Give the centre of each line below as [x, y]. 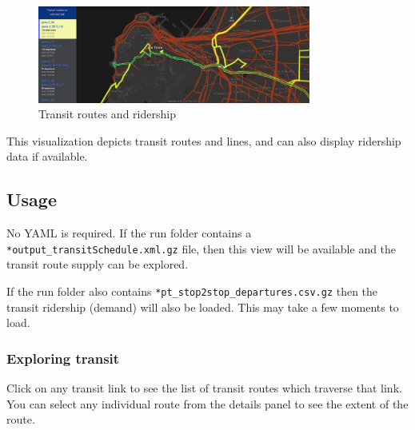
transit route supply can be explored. [98, 264]
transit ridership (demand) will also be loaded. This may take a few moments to [203, 307]
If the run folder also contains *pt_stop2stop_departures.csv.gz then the [192, 291]
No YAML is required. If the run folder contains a [129, 233]
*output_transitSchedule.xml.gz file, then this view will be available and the [202, 248]
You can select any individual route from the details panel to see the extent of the [207, 403]
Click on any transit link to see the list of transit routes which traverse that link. [204, 388]
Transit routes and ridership [107, 114]
